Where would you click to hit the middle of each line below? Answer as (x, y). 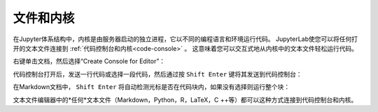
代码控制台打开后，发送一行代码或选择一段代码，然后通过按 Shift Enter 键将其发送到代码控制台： (157, 74)
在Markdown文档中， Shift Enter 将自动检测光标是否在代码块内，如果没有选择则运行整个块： (152, 87)
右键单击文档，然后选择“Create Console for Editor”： (89, 61)
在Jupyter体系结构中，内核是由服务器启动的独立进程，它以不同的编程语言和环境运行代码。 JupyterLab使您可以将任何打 (185, 39)
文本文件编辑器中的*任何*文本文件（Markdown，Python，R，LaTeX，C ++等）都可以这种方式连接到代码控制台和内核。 (185, 99)
